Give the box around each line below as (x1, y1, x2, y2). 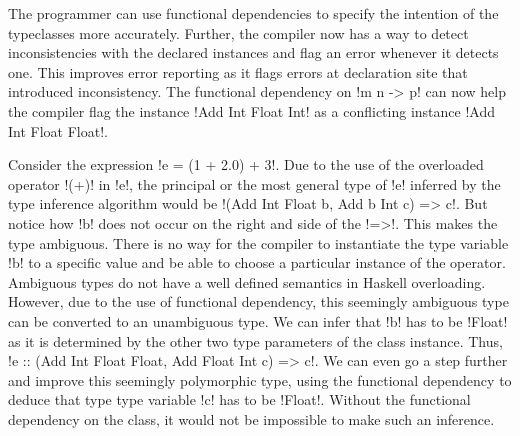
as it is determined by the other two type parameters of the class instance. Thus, (8, 330, 503, 351)
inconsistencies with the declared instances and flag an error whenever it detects (8, 42, 499, 63)
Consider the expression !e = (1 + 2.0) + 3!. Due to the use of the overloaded (8, 154, 484, 175)
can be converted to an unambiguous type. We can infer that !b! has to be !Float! (8, 310, 508, 331)
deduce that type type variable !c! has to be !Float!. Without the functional (8, 389, 471, 410)
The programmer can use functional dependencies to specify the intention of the (8, 3, 499, 23)
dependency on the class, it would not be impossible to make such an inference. (8, 408, 495, 429)
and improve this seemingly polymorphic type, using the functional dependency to (8, 369, 512, 390)
